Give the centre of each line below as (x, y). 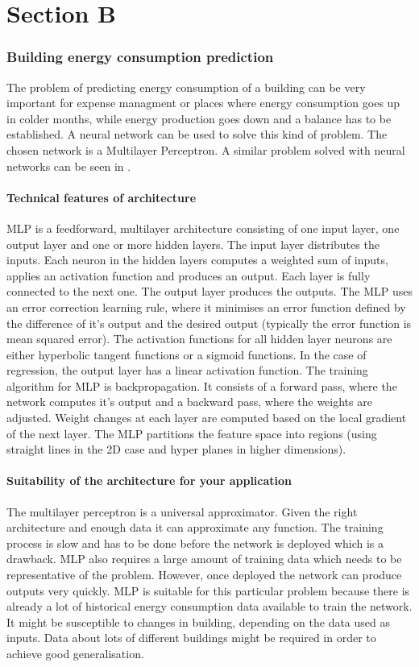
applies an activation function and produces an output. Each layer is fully (189, 275)
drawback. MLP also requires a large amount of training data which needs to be (204, 559)
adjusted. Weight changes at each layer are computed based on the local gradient (207, 418)
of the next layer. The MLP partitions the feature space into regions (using (192, 433)
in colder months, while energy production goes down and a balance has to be (199, 118)
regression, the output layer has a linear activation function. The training (187, 370)
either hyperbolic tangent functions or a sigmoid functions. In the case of (187, 354)
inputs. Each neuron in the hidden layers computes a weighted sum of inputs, (197, 260)
